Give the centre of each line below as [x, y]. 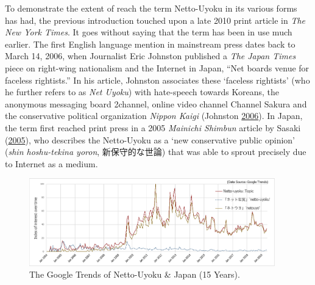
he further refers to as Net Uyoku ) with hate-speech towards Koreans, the [142, 92]
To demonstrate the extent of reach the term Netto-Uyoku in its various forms [151, 8]
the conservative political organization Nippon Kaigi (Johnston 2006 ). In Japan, [154, 116]
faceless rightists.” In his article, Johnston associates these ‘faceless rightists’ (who [157, 80]
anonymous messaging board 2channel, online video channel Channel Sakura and [156, 103]
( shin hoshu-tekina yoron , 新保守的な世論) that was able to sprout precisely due [156, 152]
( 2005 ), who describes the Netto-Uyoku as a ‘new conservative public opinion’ [150, 139]
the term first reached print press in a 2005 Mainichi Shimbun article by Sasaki [153, 127]
